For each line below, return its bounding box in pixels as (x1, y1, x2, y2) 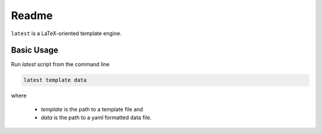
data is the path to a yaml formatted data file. (41, 114, 152, 121)
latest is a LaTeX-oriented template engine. (11, 30, 122, 37)
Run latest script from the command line (11, 61, 110, 68)
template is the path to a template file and (41, 105, 143, 113)
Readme (11, 9, 53, 22)
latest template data (23, 77, 87, 83)
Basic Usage (11, 45, 58, 55)
